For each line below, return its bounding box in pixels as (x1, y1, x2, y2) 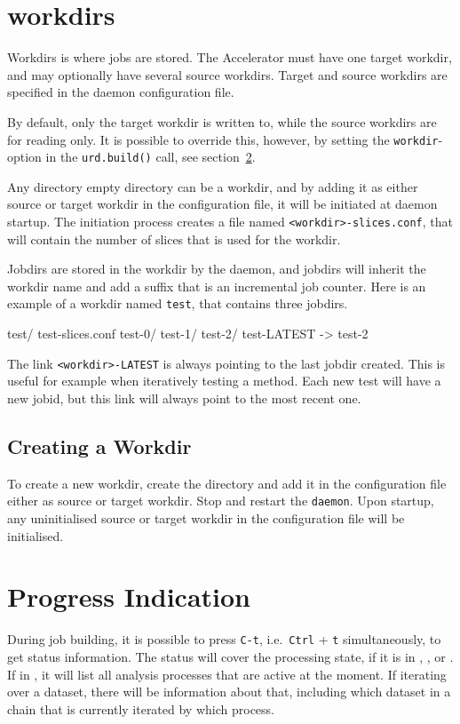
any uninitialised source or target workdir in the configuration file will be (7, 508, 405, 527)
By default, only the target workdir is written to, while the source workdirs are (7, 112, 437, 131)
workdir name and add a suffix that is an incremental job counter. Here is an (7, 276, 426, 295)
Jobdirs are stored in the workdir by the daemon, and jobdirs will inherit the (7, 259, 426, 278)
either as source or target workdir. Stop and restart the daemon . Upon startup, (7, 491, 434, 510)
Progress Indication (7, 578, 250, 615)
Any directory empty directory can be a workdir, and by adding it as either (7, 177, 418, 195)
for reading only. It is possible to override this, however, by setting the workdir (7, 130, 439, 148)
